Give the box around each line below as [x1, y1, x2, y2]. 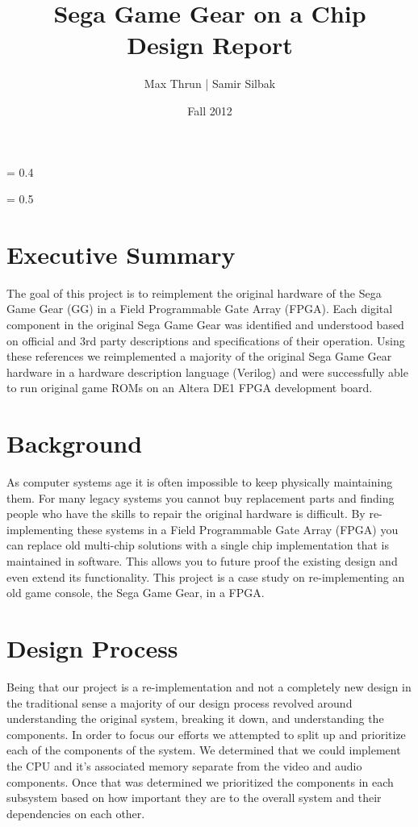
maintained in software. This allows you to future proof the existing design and [6, 553, 398, 570]
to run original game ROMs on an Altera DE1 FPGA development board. [6, 379, 373, 396]
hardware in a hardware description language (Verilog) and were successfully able [6, 363, 408, 380]
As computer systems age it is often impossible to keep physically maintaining [6, 474, 393, 491]
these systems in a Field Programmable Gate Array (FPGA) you [77, 520, 399, 537]
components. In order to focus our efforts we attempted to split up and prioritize [6, 725, 406, 742]
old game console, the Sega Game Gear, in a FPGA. [6, 584, 265, 601]
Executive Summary [6, 237, 236, 270]
